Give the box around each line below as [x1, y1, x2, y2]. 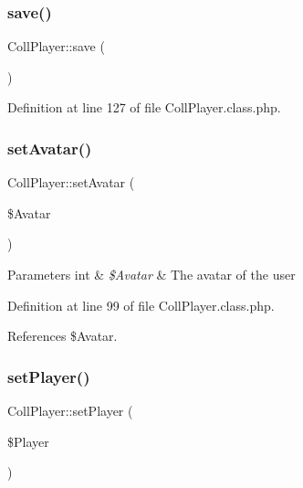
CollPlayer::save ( [7, 37, 105, 56]
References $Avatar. [7, 326, 118, 345]
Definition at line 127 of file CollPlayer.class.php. [7, 98, 281, 117]
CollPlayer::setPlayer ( [7, 401, 133, 419]
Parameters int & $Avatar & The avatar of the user [7, 265, 296, 283]
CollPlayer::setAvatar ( [7, 173, 135, 192]
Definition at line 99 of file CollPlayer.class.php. [7, 295, 275, 314]
